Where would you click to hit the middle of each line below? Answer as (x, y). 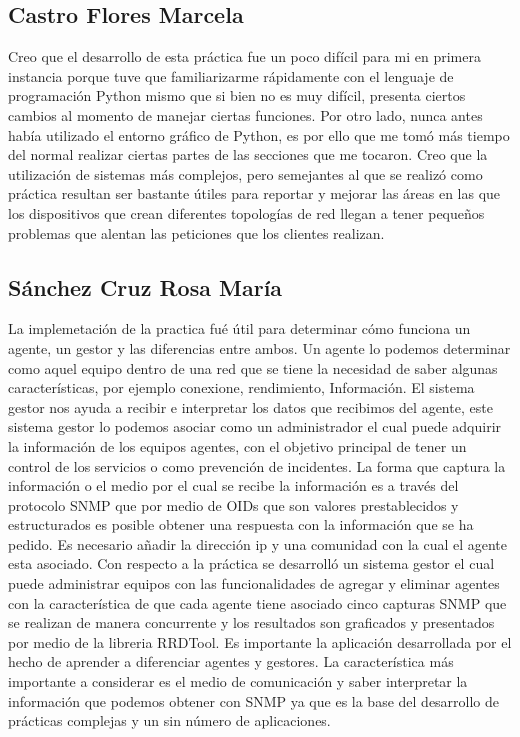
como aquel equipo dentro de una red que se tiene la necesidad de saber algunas (253, 367)
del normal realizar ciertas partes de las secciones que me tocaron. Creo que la (248, 154)
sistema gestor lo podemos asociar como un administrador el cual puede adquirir (255, 426)
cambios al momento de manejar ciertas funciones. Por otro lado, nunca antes (245, 114)
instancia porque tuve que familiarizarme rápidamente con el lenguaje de (231, 75)
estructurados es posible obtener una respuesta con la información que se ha (241, 524)
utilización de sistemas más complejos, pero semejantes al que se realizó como (245, 173)
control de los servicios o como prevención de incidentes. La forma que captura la (257, 465)
